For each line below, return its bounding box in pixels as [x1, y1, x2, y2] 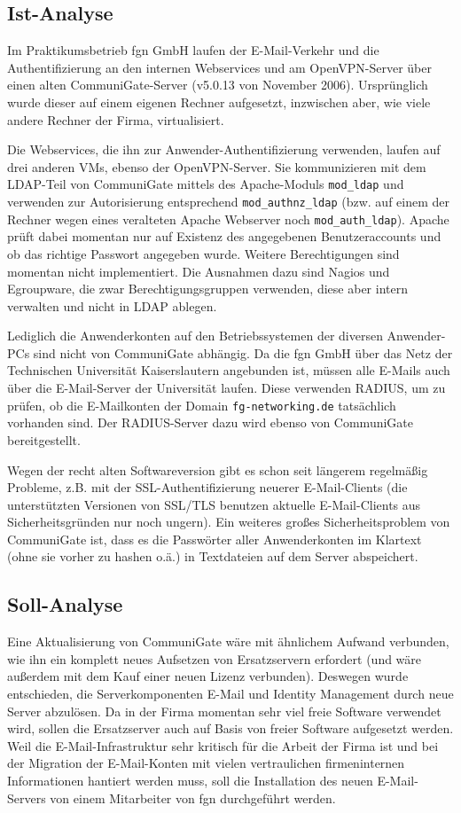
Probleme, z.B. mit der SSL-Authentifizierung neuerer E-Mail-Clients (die [7, 478, 408, 496]
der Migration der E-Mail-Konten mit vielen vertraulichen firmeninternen [7, 754, 405, 772]
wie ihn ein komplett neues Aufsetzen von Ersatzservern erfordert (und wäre [7, 649, 422, 668]
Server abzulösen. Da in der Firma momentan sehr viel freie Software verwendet [7, 701, 441, 720]
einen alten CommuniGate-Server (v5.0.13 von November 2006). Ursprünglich [7, 75, 428, 94]
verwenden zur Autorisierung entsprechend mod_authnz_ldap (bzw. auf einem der [7, 192, 449, 211]
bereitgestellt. [7, 430, 81, 449]
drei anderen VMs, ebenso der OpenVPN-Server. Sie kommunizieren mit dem [7, 157, 426, 176]
